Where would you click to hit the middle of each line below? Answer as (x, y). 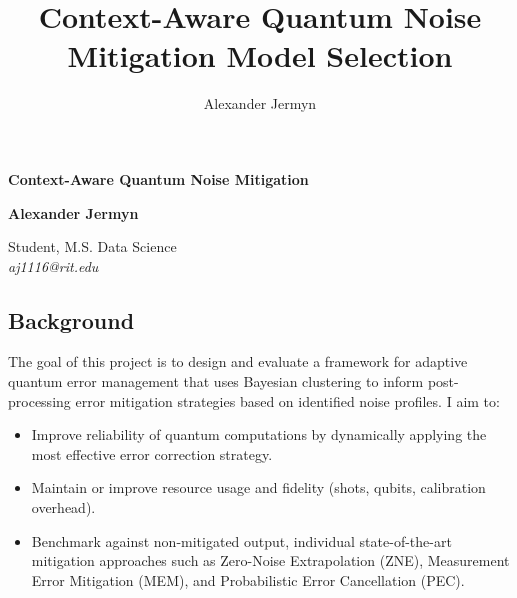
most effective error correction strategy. (152, 453)
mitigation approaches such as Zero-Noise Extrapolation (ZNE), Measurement (270, 560)
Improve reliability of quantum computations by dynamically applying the (259, 434)
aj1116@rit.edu (53, 265)
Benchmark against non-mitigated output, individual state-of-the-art (241, 540)
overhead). (63, 507)
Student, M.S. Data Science (92, 246)
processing (39, 400)
